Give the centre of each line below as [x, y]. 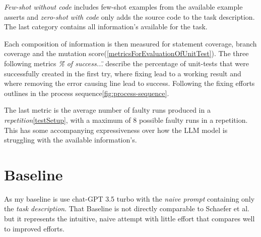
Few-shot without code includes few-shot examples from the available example [123, 7]
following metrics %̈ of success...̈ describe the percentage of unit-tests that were [126, 63]
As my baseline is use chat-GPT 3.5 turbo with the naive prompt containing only [129, 198]
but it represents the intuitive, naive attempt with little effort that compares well [129, 219]
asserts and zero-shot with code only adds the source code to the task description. [129, 16]
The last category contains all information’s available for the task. [106, 27]
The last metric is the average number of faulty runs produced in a [107, 110]
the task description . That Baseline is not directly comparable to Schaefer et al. [127, 208]
